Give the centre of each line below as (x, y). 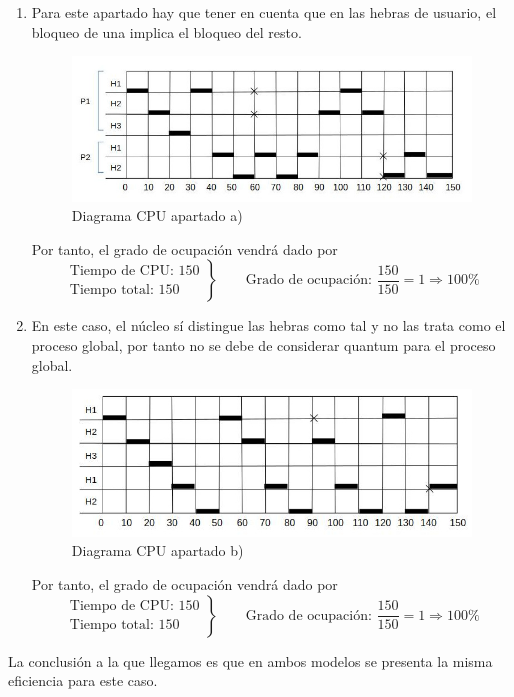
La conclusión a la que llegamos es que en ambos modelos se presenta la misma (250, 660)
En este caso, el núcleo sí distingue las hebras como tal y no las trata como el (268, 325)
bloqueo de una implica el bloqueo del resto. (166, 31)
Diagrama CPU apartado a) (157, 215)
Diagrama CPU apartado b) (157, 550)
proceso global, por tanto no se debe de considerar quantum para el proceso (263, 345)
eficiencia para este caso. (83, 680)
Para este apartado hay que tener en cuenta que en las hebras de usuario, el (264, 12)
